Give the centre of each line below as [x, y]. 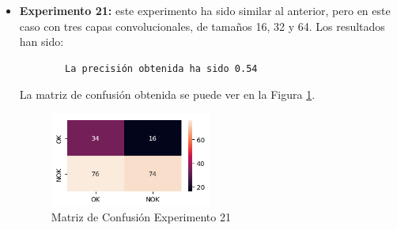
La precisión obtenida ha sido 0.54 [161, 68]
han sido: [42, 41]
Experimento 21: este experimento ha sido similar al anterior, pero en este [205, 10]
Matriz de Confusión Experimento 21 [141, 217]
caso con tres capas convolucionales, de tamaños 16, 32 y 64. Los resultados [202, 26]
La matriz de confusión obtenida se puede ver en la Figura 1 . [167, 94]
